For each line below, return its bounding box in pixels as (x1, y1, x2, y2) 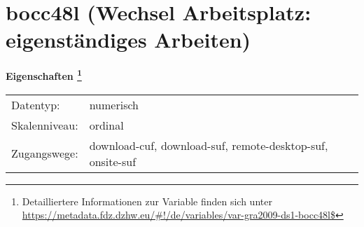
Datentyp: (11, 96, 60, 113)
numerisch (89, 96, 139, 113)
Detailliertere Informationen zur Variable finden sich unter (22, 193, 272, 208)
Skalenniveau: (11, 116, 78, 133)
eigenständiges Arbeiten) (6, 25, 251, 54)
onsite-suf (89, 153, 136, 170)
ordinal (89, 116, 124, 133)
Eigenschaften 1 (6, 67, 82, 83)
